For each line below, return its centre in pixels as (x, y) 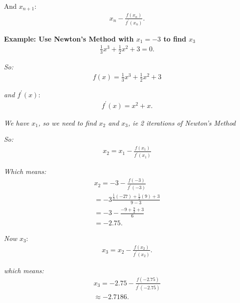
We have (17, 122)
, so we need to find (67, 122)
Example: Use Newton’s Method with (69, 38)
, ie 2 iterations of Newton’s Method (182, 122)
